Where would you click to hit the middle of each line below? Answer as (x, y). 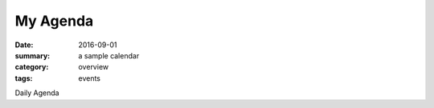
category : (32, 67)
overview (93, 67)
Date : (24, 45)
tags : (24, 78)
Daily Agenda (37, 93)
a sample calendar (109, 55)
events (89, 78)
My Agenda (54, 21)
